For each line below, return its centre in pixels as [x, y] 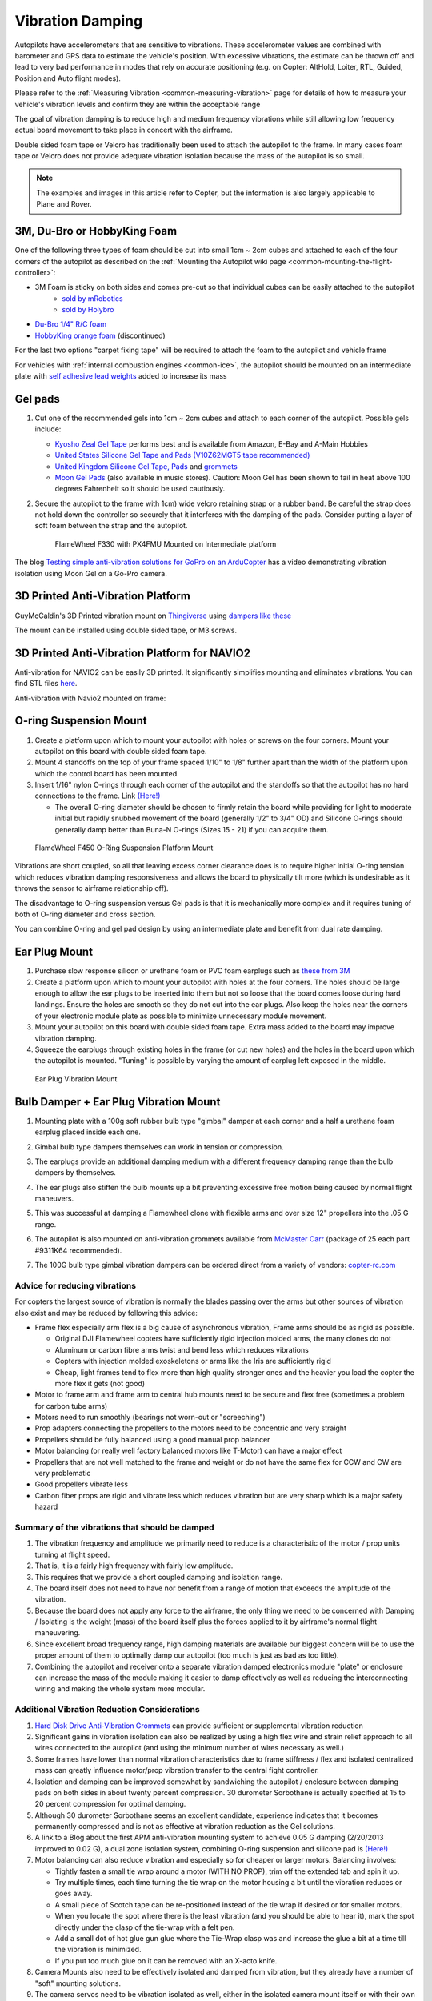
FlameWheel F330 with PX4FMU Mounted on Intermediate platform [166, 543]
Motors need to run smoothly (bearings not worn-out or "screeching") [150, 1418]
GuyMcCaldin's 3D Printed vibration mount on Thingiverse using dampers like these [153, 616]
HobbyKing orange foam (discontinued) [100, 335]
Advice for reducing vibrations [75, 1285]
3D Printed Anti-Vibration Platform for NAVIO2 [133, 653]
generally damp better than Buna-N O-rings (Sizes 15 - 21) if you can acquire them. [192, 829]
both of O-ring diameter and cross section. [85, 914]
